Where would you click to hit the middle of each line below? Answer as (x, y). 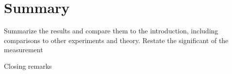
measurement (24, 50)
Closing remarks (28, 66)
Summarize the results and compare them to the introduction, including (111, 31)
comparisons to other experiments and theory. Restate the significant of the (116, 40)
